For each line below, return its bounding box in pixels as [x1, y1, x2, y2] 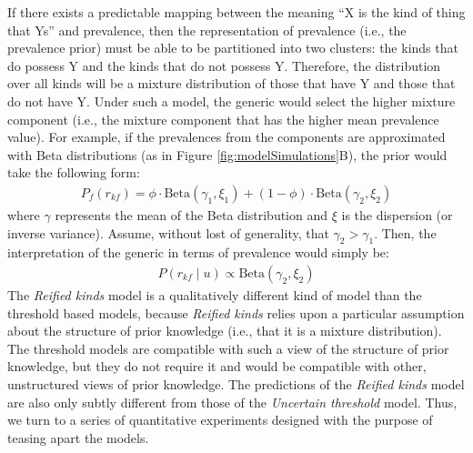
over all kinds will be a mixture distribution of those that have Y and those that [7, 74, 456, 93]
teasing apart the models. [7, 428, 149, 447]
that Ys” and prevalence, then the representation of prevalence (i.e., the [7, 20, 407, 39]
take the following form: [7, 163, 140, 182]
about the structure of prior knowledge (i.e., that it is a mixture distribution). [7, 321, 442, 340]
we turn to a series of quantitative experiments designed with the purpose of [7, 410, 433, 429]
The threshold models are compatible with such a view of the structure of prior [7, 338, 449, 357]
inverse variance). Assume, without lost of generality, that [7, 223, 329, 242]
